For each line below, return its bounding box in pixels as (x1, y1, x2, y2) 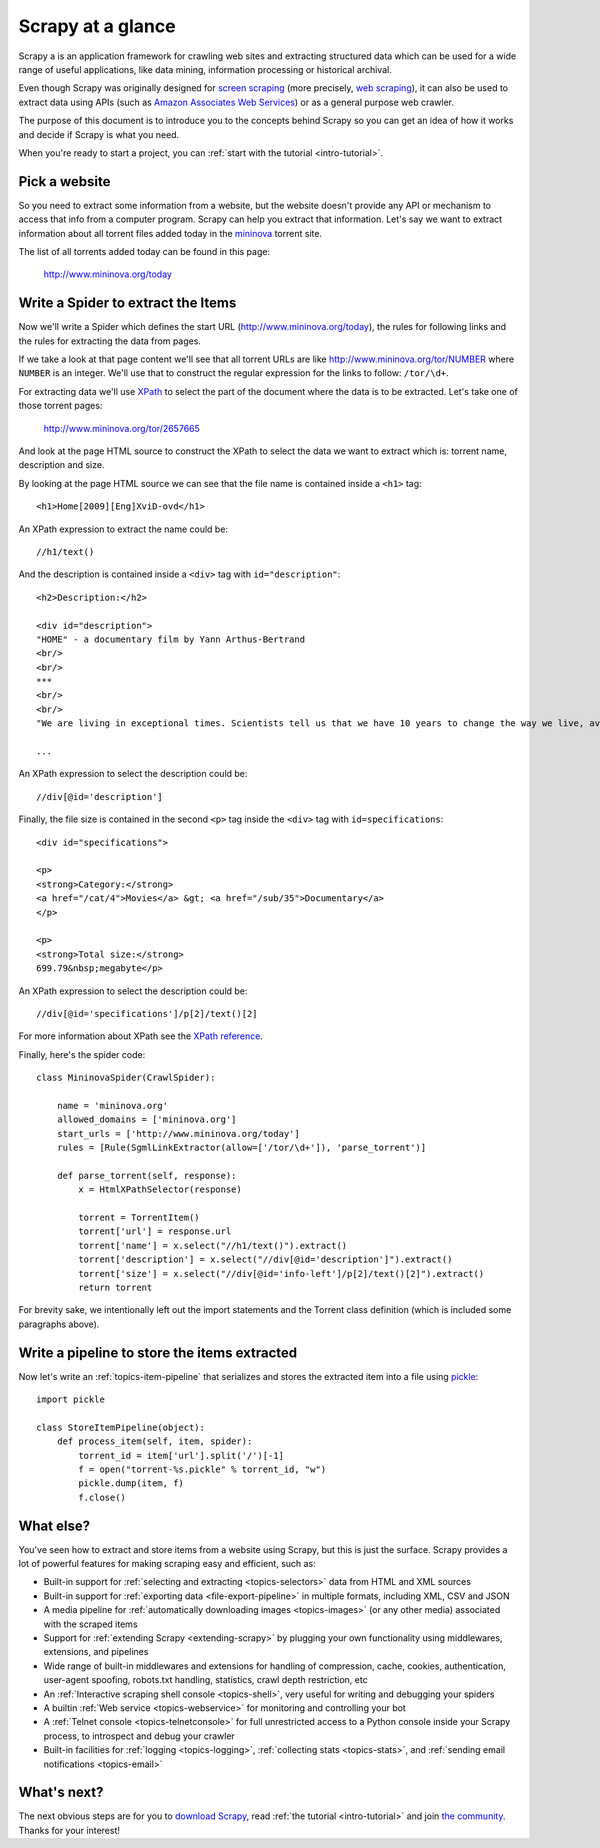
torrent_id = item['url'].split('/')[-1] (78, 1450, 285, 1461)
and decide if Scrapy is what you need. (18, 128, 180, 140)
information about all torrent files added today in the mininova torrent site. (18, 227, 323, 239)
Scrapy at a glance (18, 15, 176, 37)
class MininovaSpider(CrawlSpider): (36, 1072, 216, 1084)
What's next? (18, 1784, 104, 1801)
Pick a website (18, 173, 111, 190)
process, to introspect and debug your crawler (43, 1730, 235, 1742)
